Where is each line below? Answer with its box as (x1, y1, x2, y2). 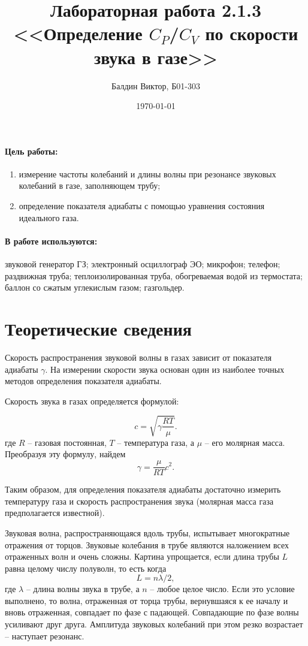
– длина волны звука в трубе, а (26, 582, 140, 595)
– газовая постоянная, (28, 436, 107, 448)
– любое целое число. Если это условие (150, 582, 295, 595)
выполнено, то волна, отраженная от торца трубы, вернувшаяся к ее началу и (5, 594, 288, 606)
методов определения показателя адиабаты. (5, 375, 162, 387)
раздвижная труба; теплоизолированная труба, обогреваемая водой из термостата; (5, 269, 303, 282)
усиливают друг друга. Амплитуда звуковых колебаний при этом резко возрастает (5, 618, 303, 630)
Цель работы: (5, 144, 58, 157)
